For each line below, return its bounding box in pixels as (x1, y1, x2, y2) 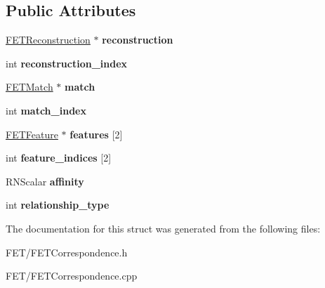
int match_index (6, 103, 86, 117)
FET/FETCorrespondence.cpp (6, 268, 138, 283)
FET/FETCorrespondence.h (6, 244, 128, 259)
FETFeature (6, 126, 58, 141)
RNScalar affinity (6, 174, 84, 188)
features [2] (69, 126, 123, 141)
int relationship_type (6, 197, 110, 212)
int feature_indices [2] (6, 150, 112, 165)
